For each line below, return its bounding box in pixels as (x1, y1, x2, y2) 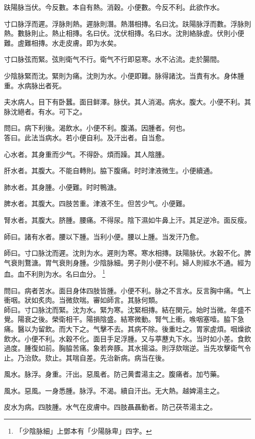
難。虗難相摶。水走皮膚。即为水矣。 (4, 37, 121, 48)
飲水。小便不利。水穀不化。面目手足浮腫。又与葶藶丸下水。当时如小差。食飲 (4, 333, 251, 343)
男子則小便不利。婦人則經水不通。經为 (127, 257, 251, 267)
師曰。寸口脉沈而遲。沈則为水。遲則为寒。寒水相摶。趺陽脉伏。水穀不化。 (4, 248, 244, 258)
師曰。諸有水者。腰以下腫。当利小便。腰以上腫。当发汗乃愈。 (4, 231, 203, 241)
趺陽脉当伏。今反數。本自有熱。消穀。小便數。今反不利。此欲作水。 (4, 2, 224, 12)
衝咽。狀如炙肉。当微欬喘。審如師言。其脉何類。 (4, 295, 162, 305)
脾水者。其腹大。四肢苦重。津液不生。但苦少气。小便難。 (4, 198, 189, 208)
